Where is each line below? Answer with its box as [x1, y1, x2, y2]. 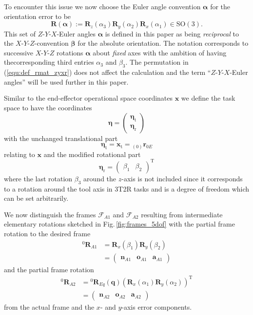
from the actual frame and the [4, 301, 95, 312]
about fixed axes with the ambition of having [93, 47, 227, 57]
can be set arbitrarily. [4, 193, 69, 203]
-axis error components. [121, 301, 192, 312]
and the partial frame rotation [4, 264, 94, 274]
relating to [4, 149, 35, 159]
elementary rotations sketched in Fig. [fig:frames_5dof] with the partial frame [4, 219, 235, 229]
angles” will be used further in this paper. [4, 76, 129, 87]
